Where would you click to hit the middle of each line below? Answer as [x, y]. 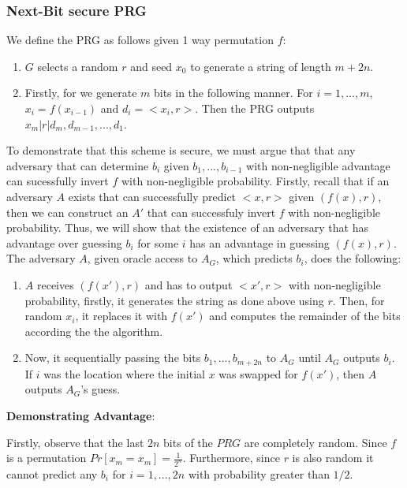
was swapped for [258, 373]
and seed [151, 66]
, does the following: [353, 258]
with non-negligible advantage [318, 165]
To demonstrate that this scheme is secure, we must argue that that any [181, 150]
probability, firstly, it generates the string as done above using [174, 300]
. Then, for [358, 300]
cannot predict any [52, 474]
